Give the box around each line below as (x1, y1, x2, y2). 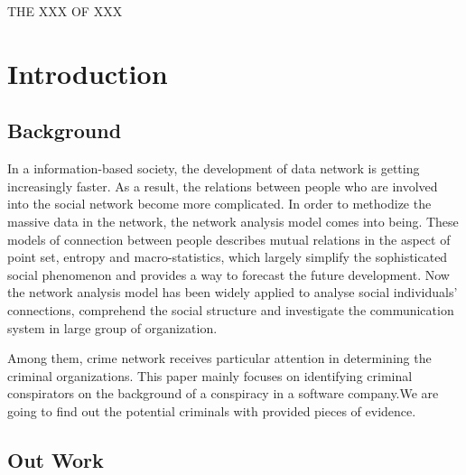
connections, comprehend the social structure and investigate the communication (7, 300, 454, 319)
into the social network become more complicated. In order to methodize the (7, 194, 432, 213)
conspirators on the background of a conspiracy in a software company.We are (7, 384, 439, 403)
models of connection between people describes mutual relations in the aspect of (7, 229, 451, 248)
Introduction (7, 54, 168, 91)
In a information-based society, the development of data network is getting (7, 159, 420, 178)
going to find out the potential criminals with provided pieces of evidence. (7, 401, 416, 420)
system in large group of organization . (7, 318, 218, 337)
